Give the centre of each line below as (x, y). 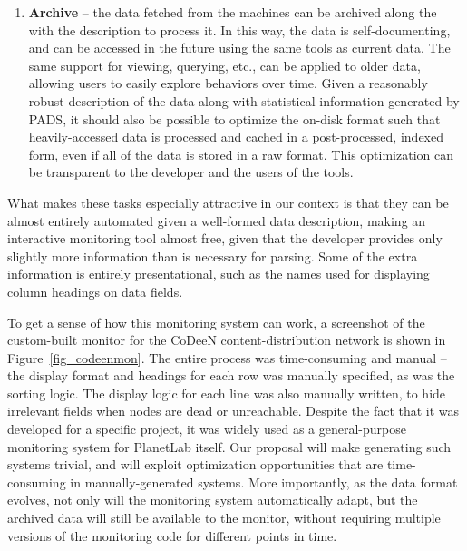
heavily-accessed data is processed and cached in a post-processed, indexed (236, 137)
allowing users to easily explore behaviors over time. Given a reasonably (228, 83)
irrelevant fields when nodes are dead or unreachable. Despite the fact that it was (233, 411)
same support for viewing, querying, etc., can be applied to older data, (224, 65)
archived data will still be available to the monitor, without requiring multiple (224, 518)
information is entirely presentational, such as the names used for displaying (219, 274)
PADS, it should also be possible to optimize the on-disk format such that (234, 118)
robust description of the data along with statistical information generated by (244, 100)
